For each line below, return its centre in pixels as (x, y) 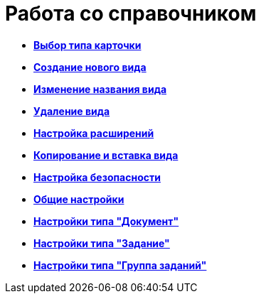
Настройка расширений (94, 133)
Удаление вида (72, 111)
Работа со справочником (131, 13)
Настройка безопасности (97, 177)
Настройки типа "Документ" (106, 221)
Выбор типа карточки (87, 45)
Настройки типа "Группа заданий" (120, 265)
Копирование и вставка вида (106, 155)
